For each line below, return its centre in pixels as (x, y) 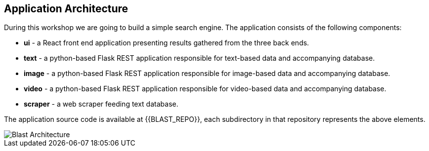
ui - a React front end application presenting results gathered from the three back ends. (167, 43)
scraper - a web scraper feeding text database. (101, 104)
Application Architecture (66, 9)
